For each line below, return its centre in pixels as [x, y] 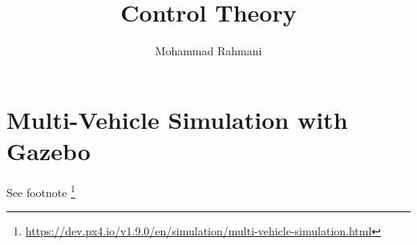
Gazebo [49, 150]
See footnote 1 [41, 191]
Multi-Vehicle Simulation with [177, 119]
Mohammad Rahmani [208, 51]
